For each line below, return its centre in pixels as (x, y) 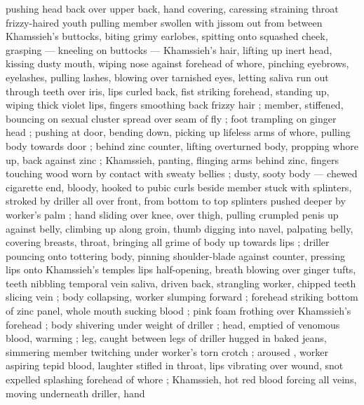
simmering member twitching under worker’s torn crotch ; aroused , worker (167, 351)
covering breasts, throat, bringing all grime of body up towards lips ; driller (168, 242)
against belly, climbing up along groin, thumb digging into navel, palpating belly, (180, 228)
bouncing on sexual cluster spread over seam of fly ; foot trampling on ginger (171, 118)
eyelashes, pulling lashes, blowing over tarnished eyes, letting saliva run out (167, 77)
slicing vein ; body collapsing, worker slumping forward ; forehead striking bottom (182, 297)
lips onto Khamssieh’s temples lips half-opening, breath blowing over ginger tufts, (181, 269)
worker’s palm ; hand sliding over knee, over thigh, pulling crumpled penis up (172, 214)
